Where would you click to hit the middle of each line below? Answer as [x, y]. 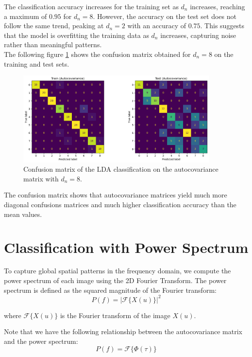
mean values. [23, 214]
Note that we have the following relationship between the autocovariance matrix [123, 331]
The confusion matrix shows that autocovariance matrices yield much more [116, 195]
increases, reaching [218, 6]
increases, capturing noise [198, 35]
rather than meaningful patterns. [53, 45]
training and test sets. [37, 63]
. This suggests [222, 26]
